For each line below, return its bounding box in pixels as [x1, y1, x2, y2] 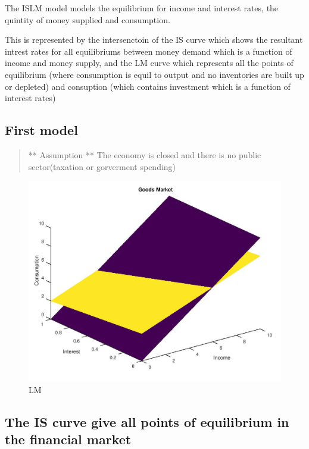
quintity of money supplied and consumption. [5, 13, 170, 26]
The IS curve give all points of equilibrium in [5, 412, 289, 431]
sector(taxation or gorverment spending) [28, 160, 176, 172]
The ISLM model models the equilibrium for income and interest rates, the [5, 2, 279, 14]
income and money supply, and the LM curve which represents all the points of [5, 56, 294, 69]
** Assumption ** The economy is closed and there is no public [28, 148, 261, 161]
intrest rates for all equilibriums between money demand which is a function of [5, 45, 292, 57]
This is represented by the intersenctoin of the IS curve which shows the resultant [5, 33, 303, 46]
